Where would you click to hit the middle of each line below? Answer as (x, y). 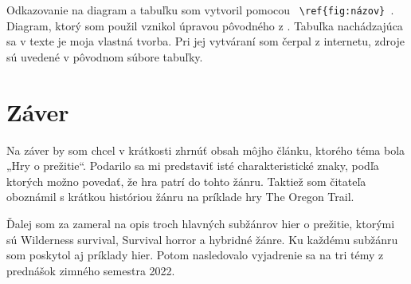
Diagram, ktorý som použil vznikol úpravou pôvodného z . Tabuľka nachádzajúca (205, 25)
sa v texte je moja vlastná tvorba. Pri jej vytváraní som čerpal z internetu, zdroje (205, 41)
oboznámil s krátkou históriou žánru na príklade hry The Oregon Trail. (180, 197)
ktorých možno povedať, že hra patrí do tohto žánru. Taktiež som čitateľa (186, 181)
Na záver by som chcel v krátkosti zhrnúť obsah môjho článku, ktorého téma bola (206, 150)
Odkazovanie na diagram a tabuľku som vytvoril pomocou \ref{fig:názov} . (200, 10)
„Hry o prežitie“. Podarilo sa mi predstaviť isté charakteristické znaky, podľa (193, 166)
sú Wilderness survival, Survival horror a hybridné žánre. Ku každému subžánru (202, 239)
